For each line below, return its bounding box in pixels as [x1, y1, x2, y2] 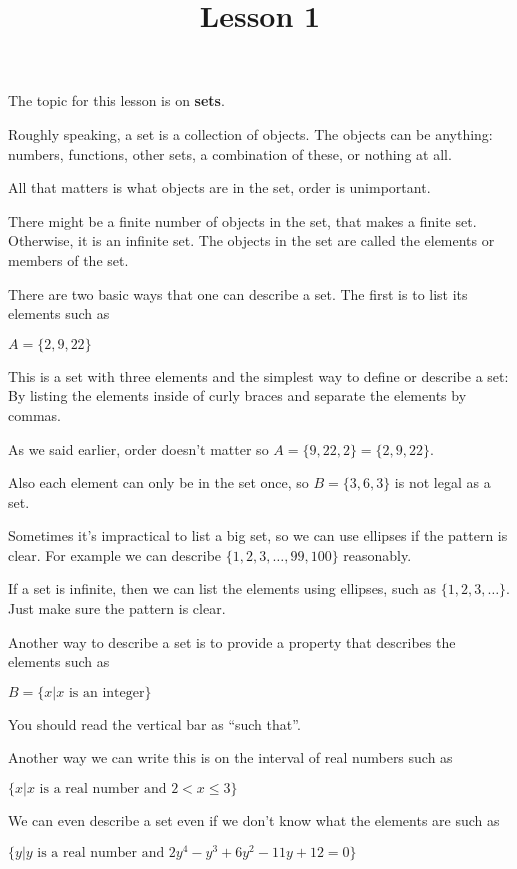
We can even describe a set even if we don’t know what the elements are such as [8, 810, 500, 831]
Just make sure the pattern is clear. [8, 598, 226, 619]
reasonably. [343, 544, 412, 565]
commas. [8, 404, 61, 425]
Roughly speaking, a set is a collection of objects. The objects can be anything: [8, 123, 493, 144]
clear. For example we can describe [8, 544, 222, 565]
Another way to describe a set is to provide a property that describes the [8, 631, 456, 652]
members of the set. [8, 249, 129, 270]
